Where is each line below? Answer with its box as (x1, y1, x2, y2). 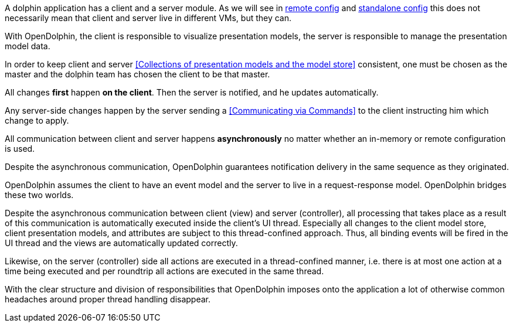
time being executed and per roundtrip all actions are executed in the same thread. (5, 266, 324, 276)
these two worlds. (5, 190, 74, 200)
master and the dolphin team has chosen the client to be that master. (5, 69, 270, 79)
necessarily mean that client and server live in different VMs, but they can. (5, 13, 292, 23)
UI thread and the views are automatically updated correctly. (5, 238, 238, 248)
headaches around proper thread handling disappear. (5, 294, 211, 304)
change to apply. (5, 115, 69, 125)
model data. (5, 41, 50, 51)
